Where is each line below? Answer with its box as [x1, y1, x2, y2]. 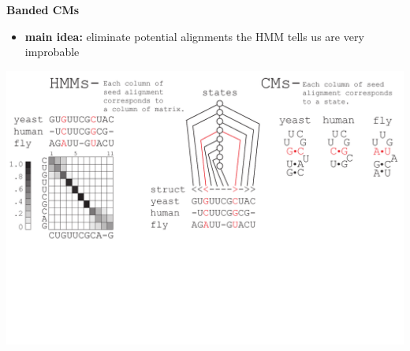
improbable [24, 43, 80, 60]
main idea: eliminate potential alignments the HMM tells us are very [24, 28, 364, 44]
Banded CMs [6, 2, 80, 17]
